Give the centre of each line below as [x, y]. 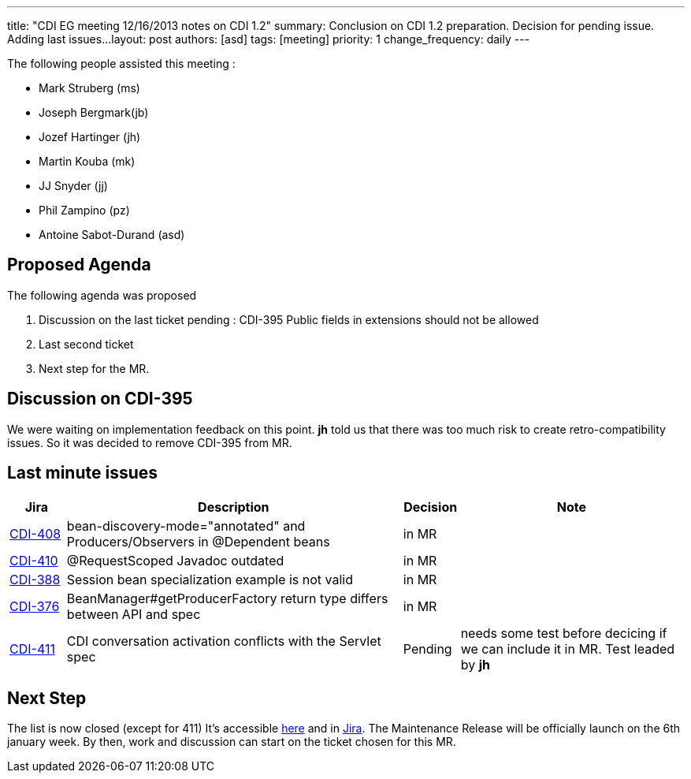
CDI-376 [35, 606]
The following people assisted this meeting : [121, 63]
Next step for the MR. [94, 368]
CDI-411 [32, 649]
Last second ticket [86, 344]
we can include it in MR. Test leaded [568, 649]
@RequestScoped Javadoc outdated [175, 560]
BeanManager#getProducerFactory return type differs [227, 598]
